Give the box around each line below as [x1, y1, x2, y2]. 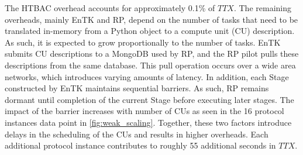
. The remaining [233, 2, 291, 13]
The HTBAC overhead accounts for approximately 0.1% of [5, 2, 215, 13]
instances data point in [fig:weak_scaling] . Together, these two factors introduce [5, 116, 292, 128]
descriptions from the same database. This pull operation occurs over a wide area [5, 58, 296, 71]
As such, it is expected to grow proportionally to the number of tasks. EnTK [5, 36, 281, 48]
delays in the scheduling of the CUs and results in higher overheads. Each [5, 128, 268, 140]
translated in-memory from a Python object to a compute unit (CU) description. [5, 25, 295, 37]
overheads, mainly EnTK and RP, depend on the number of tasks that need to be [5, 13, 298, 25]
